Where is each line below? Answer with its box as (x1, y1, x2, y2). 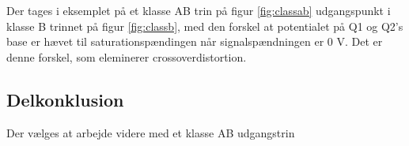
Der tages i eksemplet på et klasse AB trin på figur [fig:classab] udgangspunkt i (6, 2, 391, 18)
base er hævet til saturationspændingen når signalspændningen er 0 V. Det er (6, 33, 383, 50)
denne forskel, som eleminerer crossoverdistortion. (6, 48, 247, 65)
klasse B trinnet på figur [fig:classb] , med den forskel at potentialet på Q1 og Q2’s (6, 17, 403, 34)
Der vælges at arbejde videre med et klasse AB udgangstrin (6, 124, 295, 140)
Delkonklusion (6, 87, 124, 111)
